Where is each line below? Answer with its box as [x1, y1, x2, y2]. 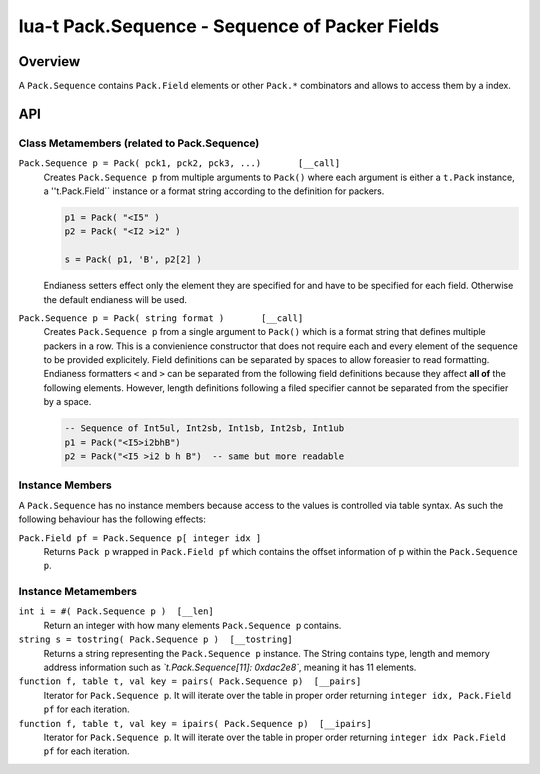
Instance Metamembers [18, 585, 137, 599]
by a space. [43, 396, 92, 408]
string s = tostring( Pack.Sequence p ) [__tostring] [18, 634, 294, 645]
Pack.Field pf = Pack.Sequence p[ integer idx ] [18, 532, 262, 544]
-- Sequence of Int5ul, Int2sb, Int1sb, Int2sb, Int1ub [64, 423, 345, 434]
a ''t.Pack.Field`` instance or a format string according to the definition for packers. [43, 185, 385, 197]
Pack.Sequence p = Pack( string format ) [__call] [18, 312, 304, 324]
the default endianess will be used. [43, 293, 187, 305]
